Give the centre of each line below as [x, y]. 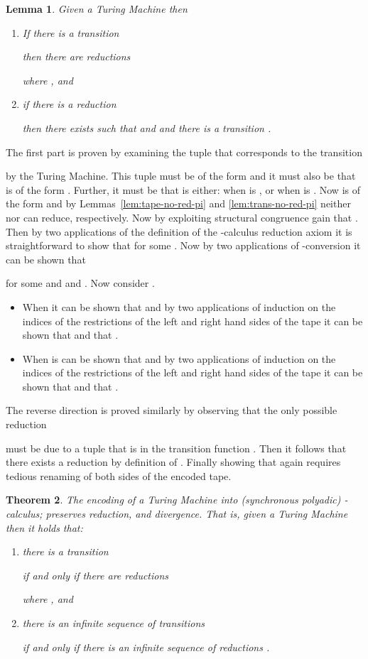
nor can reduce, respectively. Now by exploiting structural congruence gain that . [182, 217]
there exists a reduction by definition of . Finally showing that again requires [173, 462]
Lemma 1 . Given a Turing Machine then [97, 9]
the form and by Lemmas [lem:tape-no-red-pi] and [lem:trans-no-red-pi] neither [178, 203]
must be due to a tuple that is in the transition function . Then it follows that [176, 448]
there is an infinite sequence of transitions [113, 623]
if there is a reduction [69, 104]
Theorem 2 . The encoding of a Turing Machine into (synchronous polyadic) [173, 500]
